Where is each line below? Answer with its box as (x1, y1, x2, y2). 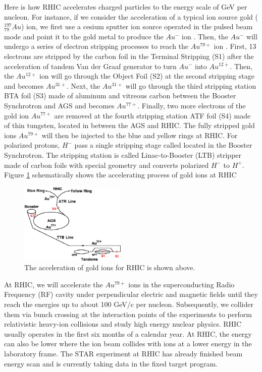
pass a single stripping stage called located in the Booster (74, 140, 252, 150)
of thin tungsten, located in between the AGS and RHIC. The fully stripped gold (4, 120, 255, 131)
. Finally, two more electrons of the (137, 100, 246, 110)
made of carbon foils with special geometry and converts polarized (4, 159, 209, 170)
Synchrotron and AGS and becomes (4, 100, 115, 110)
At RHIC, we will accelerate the (4, 279, 103, 289)
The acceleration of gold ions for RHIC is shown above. (24, 262, 195, 273)
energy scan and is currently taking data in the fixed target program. (4, 358, 218, 368)
